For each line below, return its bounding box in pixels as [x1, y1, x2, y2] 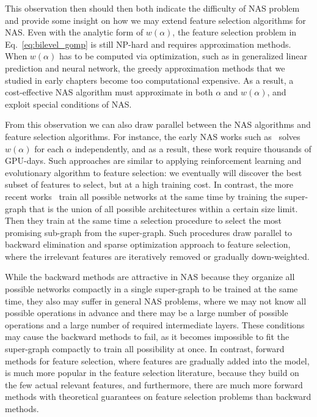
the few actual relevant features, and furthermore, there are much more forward [5, 378, 303, 391]
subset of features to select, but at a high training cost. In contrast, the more [5, 178, 293, 191]
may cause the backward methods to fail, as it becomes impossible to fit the [5, 330, 290, 343]
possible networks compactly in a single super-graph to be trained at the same [5, 282, 298, 295]
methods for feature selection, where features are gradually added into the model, [5, 354, 310, 367]
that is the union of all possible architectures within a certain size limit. [29, 202, 298, 215]
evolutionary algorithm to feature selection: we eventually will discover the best [5, 166, 302, 179]
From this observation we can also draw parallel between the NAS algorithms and [5, 118, 311, 131]
